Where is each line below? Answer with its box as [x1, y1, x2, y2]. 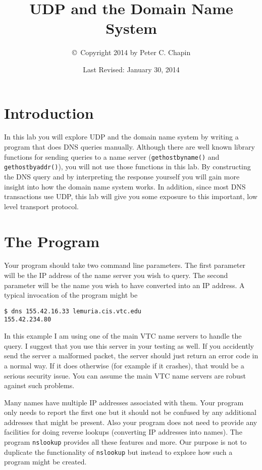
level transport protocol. [4, 201, 79, 211]
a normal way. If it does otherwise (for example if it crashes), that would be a [4, 360, 244, 370]
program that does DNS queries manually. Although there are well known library [4, 142, 255, 152]
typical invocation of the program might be [4, 290, 138, 300]
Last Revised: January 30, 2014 [83, 64, 180, 74]
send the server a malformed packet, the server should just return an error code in [4, 350, 258, 361]
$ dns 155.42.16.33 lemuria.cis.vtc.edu [4, 307, 142, 315]
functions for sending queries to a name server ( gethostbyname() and [4, 151, 220, 162]
